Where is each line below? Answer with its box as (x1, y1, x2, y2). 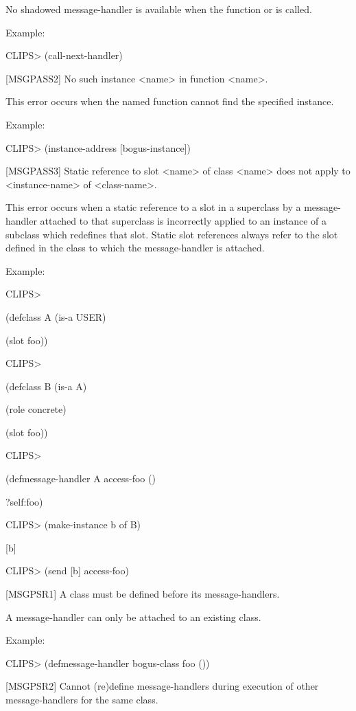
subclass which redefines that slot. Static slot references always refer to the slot (5, 227, 338, 241)
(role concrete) (5, 402, 67, 416)
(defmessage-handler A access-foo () (5, 471, 156, 486)
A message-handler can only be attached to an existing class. (5, 609, 261, 624)
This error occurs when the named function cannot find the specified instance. (5, 94, 334, 109)
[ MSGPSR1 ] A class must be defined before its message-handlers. (5, 587, 280, 601)
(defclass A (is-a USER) (5, 309, 106, 324)
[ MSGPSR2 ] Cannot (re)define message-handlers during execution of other (5, 679, 319, 693)
